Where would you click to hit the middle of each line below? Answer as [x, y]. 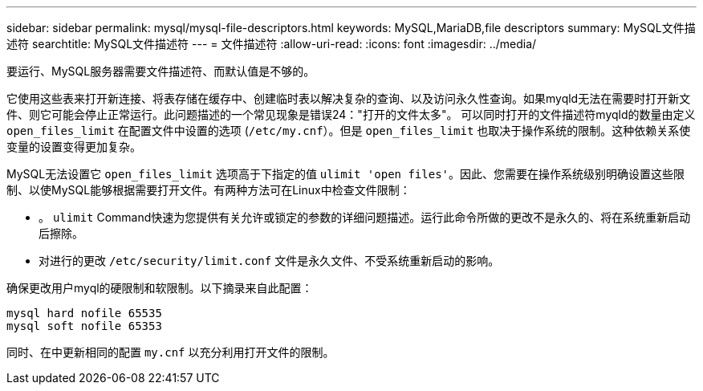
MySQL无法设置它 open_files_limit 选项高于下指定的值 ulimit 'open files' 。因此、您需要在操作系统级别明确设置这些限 [346, 174]
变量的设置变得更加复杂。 [74, 147]
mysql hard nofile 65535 [84, 313]
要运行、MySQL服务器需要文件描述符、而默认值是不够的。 [161, 71]
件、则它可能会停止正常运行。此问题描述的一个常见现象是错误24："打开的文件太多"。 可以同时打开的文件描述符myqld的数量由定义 [351, 114]
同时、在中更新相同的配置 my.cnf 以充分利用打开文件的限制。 [171, 352]
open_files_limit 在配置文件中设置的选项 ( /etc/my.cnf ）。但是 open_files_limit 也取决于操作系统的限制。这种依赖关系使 [349, 130]
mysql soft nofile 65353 [84, 326]
